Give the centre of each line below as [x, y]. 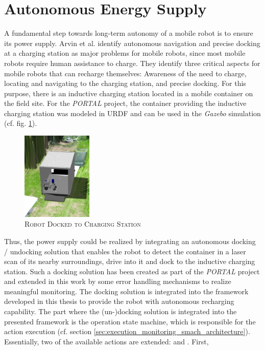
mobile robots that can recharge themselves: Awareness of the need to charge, [125, 73]
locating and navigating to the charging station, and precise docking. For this [125, 83]
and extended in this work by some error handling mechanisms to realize [118, 281]
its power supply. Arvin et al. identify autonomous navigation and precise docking [132, 43]
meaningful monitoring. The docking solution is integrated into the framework [126, 291]
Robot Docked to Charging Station [83, 224]
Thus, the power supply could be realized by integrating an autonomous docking [130, 241]
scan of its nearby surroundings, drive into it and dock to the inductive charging [130, 261]
